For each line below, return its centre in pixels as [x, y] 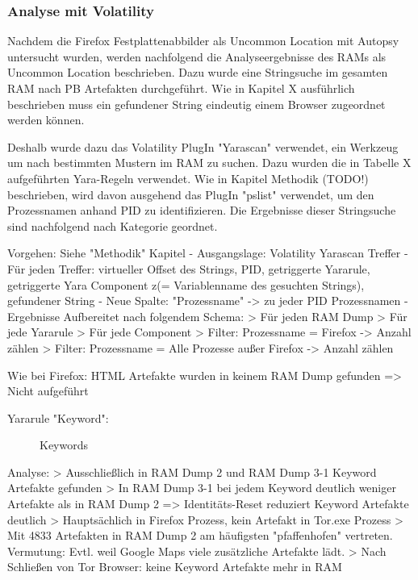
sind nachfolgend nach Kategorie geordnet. [113, 225]
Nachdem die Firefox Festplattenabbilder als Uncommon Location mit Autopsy [203, 41]
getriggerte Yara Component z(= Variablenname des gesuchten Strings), [186, 284]
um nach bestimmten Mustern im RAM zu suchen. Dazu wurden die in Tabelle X [209, 163]
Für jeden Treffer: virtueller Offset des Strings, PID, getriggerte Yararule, [189, 268]
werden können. [46, 120]
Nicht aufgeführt [48, 391]
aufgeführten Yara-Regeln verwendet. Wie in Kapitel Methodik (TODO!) [188, 178]
